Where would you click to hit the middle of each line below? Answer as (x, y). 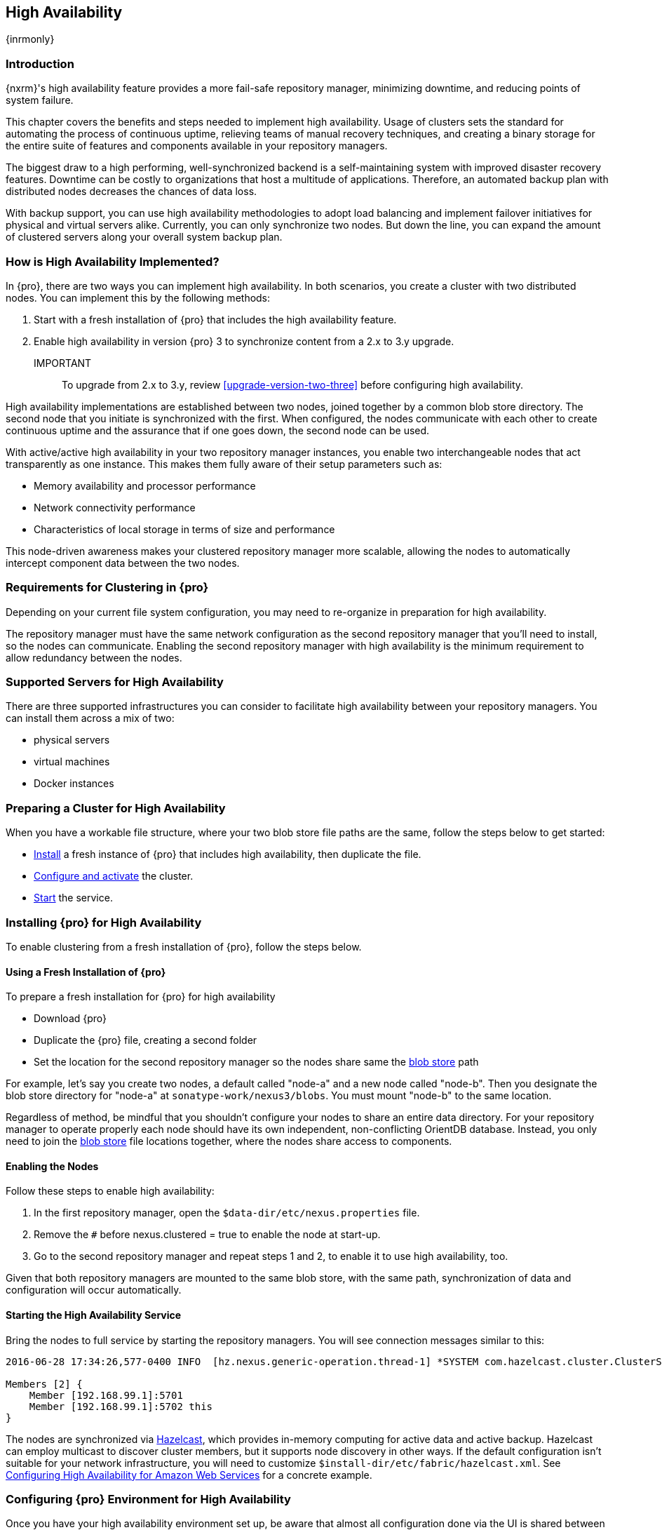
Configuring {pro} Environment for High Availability (148, 1499)
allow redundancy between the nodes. (94, 657)
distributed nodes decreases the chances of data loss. (131, 192)
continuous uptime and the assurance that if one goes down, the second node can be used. (218, 430)
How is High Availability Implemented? (113, 261)
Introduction (40, 63)
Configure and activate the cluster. (114, 876)
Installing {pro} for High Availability (104, 922)
